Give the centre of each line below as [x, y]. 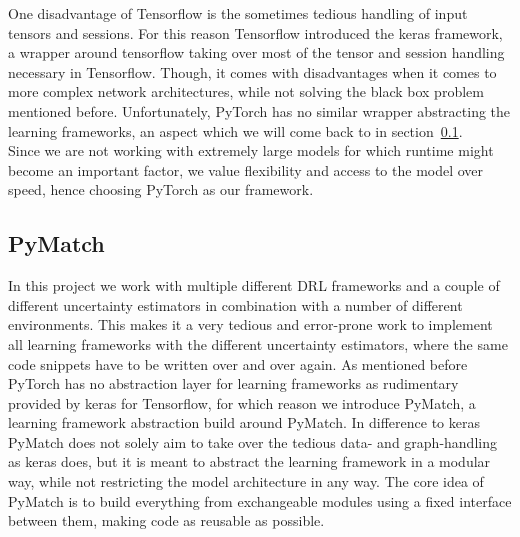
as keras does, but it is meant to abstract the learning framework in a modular [249, 461]
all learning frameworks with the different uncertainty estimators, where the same [258, 343]
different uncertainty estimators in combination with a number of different [235, 304]
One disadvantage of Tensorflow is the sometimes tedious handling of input [238, 13]
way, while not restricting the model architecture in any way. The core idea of [246, 481]
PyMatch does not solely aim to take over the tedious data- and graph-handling [252, 441]
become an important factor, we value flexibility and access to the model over [246, 169]
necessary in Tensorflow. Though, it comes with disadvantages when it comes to [252, 71]
